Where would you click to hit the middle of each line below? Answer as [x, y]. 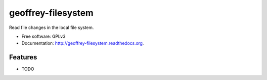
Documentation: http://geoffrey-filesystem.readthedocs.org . [83, 43]
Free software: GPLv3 [44, 36]
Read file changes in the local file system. [51, 27]
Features [23, 57]
